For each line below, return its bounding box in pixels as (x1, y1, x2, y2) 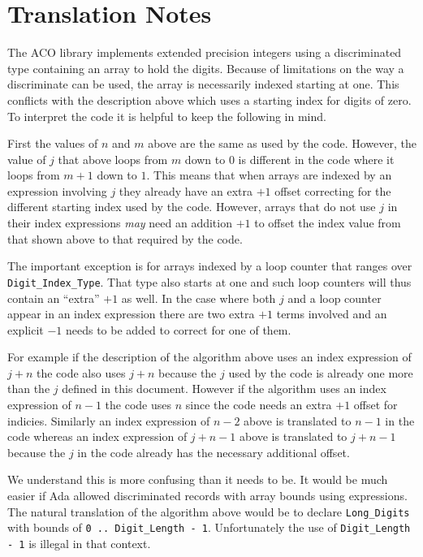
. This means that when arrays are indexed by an (146, 166, 392, 184)
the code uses (105, 396, 172, 413)
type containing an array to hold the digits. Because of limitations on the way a (7, 59, 404, 76)
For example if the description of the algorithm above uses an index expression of (7, 348, 412, 365)
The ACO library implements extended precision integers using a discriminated (7, 44, 402, 61)
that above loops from (58, 150, 168, 167)
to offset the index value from (254, 214, 401, 231)
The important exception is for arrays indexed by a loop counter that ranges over (7, 257, 412, 274)
